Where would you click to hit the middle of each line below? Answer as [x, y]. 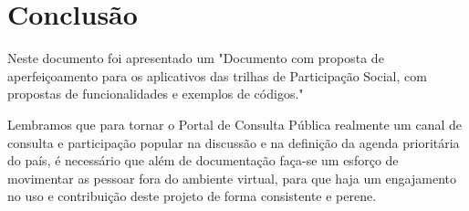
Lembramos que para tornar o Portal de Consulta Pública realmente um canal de [234, 124]
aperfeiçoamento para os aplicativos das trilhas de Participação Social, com [217, 75]
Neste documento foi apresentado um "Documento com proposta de [196, 58]
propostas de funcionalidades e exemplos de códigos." [156, 94]
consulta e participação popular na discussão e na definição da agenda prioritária [234, 142]
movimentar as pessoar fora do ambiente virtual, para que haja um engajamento [232, 178]
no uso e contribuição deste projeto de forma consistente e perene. [192, 196]
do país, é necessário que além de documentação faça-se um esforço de [203, 160]
